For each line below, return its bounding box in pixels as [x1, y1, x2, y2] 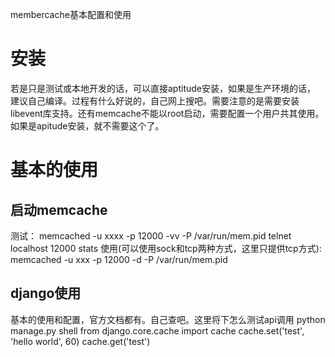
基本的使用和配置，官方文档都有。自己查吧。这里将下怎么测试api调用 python [10, 313, 326, 325]
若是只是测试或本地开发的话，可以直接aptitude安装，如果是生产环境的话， [10, 82, 316, 94]
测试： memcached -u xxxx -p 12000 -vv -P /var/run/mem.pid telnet [10, 229, 292, 242]
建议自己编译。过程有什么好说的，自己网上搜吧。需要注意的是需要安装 [10, 94, 300, 107]
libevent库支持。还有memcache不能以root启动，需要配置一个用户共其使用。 [10, 107, 325, 119]
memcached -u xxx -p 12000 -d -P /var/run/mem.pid [10, 253, 228, 265]
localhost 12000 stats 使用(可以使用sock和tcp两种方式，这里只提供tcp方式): [10, 242, 322, 254]
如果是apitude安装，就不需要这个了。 [10, 119, 165, 132]
